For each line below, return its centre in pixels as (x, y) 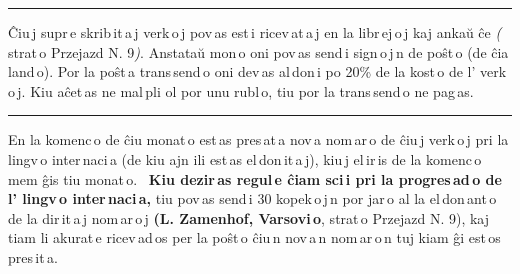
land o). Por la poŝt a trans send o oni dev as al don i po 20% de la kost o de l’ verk (257, 71)
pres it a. (33, 256)
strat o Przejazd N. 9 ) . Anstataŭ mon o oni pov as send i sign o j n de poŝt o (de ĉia (258, 51)
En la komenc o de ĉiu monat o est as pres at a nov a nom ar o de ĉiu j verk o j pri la (258, 139)
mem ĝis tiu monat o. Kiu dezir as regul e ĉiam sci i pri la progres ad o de (255, 178)
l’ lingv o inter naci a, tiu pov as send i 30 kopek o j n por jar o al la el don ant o (252, 198)
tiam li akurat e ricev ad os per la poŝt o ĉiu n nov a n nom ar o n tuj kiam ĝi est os (254, 237)
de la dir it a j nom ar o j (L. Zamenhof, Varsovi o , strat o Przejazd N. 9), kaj (249, 217)
